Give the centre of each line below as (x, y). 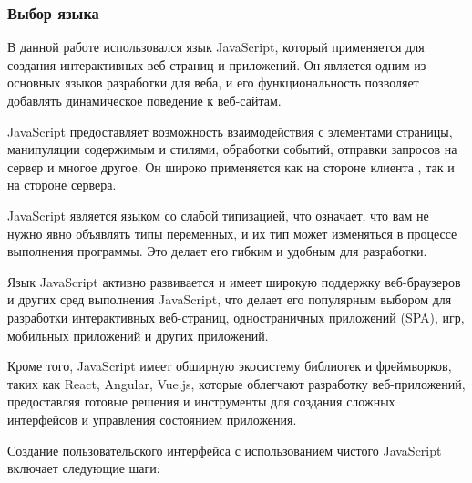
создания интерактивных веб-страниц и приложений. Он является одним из (217, 64)
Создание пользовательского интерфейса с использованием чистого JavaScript (225, 450)
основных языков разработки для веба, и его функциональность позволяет (213, 82)
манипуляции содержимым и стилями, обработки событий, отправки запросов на (232, 149)
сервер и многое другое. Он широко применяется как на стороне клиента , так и (231, 166)
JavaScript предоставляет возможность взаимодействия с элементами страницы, (230, 131)
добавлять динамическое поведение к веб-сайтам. (144, 100)
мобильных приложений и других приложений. (138, 335)
